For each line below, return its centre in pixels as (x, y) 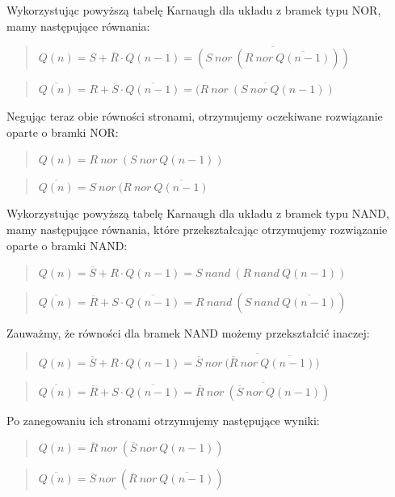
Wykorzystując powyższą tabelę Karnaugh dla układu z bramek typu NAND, (198, 213)
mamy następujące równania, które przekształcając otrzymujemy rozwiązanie (197, 229)
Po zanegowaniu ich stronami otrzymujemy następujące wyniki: (163, 420)
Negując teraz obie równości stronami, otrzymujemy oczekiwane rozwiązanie (195, 116)
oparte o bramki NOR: (63, 132)
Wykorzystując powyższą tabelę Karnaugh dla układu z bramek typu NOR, (194, 10)
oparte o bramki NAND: (67, 245)
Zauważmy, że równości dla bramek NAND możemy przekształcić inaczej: (188, 332)
